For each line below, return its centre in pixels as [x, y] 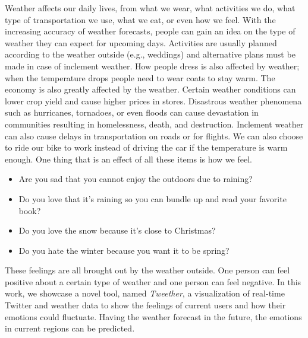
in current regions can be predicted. [70, 328]
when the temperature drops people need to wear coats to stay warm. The [140, 77]
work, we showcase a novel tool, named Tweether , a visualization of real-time [145, 293]
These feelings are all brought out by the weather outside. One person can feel [147, 270]
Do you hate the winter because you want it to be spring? [124, 250]
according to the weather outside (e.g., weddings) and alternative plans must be [150, 54]
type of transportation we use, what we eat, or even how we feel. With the [140, 19]
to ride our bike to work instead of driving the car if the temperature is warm [146, 147]
